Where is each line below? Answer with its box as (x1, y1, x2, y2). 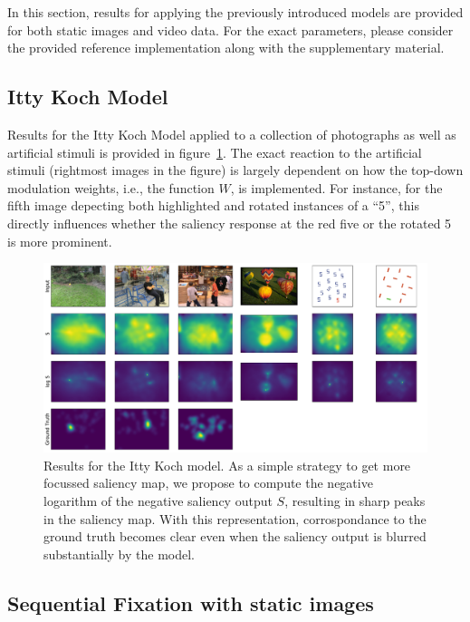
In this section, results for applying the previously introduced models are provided (7, 3, 464, 21)
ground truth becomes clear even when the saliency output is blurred (43, 527, 427, 546)
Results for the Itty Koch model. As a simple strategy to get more (43, 455, 411, 474)
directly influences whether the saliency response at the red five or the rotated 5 (7, 213, 452, 232)
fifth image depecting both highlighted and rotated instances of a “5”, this (7, 196, 419, 215)
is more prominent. (7, 231, 112, 250)
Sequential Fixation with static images (7, 588, 374, 617)
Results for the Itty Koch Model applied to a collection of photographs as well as (7, 124, 456, 143)
